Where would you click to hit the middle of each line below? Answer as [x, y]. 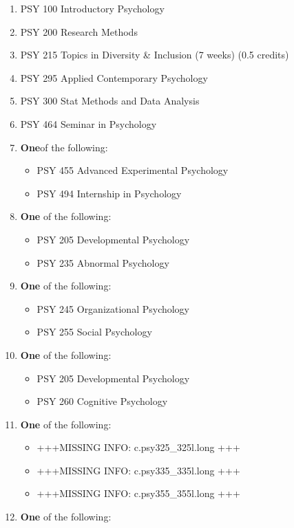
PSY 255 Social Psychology [94, 332]
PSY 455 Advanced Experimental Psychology [133, 170]
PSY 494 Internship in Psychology [109, 193]
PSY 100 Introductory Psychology [92, 8]
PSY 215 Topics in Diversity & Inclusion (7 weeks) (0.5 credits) [155, 55]
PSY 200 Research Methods [79, 31]
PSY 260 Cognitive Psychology [102, 401]
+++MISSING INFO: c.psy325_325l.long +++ [138, 447]
